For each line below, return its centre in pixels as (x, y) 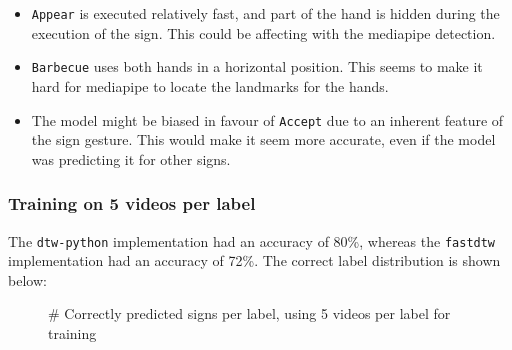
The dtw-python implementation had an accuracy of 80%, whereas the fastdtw (252, 240)
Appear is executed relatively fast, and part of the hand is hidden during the (265, 13)
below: (27, 279)
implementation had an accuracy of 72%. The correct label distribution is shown (254, 260)
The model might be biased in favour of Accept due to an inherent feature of (267, 119)
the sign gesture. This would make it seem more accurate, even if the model (263, 139)
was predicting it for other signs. (131, 158)
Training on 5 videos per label (132, 203)
